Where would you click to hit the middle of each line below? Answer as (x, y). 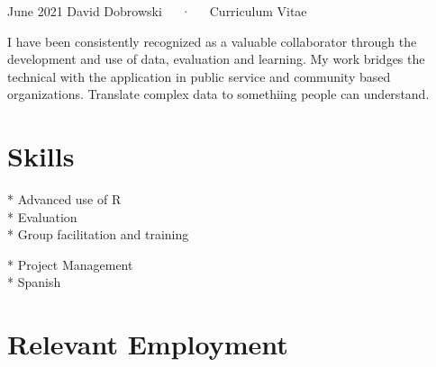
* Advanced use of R (64, 199)
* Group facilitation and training (98, 234)
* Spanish (34, 282)
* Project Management (70, 264)
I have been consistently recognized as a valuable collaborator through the (212, 41)
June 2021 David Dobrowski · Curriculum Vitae (157, 11)
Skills (41, 156)
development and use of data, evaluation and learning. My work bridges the (216, 59)
